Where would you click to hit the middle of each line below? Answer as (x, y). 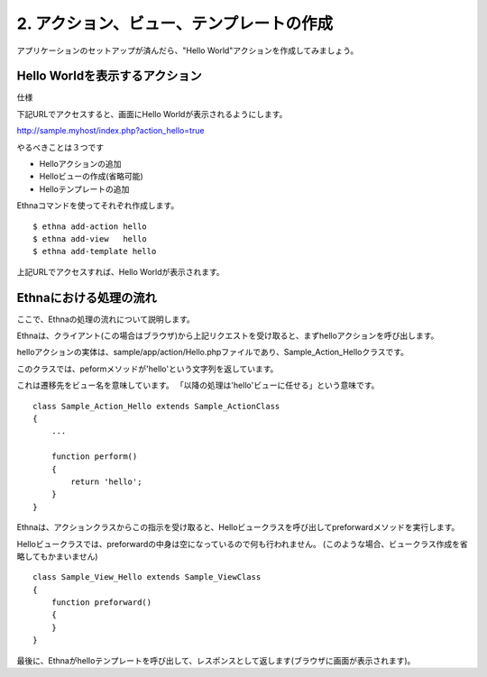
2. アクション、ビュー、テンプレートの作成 (175, 23)
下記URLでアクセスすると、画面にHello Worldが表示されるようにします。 (152, 114)
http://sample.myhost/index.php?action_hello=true (110, 131)
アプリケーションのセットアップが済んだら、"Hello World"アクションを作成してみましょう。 (188, 50)
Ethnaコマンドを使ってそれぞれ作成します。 (98, 206)
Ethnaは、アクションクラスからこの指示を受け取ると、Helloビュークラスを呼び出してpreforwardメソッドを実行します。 (238, 527)
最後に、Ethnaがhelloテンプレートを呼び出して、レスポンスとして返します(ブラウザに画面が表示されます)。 (216, 660)
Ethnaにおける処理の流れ (87, 297)
